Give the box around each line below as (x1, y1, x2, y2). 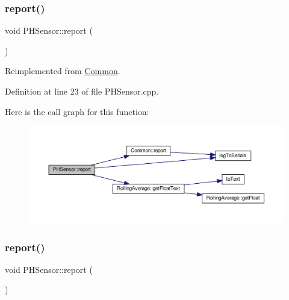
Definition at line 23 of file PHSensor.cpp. (5, 85, 159, 97)
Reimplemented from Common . (5, 64, 120, 77)
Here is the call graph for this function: (5, 105, 149, 117)
